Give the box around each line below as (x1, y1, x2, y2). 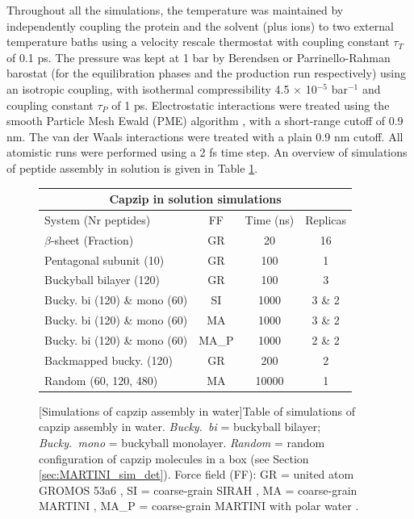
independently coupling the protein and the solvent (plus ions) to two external (6, 17, 394, 34)
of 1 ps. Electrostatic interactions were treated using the (111, 96, 390, 113)
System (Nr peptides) (44, 211, 151, 228)
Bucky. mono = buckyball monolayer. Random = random (39, 433, 325, 450)
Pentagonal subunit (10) (44, 251, 165, 268)
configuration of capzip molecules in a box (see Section (39, 450, 309, 467)
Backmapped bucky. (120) (44, 351, 173, 368)
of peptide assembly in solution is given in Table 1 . (6, 159, 258, 176)
